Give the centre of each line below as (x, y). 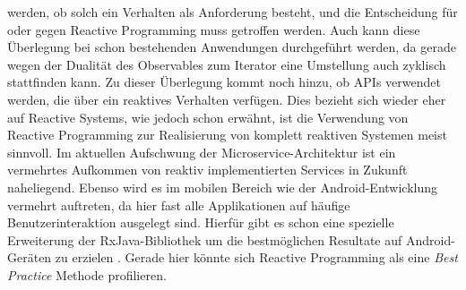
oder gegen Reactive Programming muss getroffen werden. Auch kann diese (214, 29)
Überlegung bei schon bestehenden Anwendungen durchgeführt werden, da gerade (232, 47)
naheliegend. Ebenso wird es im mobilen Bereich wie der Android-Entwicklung (223, 187)
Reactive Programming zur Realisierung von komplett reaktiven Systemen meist (227, 135)
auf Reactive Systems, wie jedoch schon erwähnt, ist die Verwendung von (208, 117)
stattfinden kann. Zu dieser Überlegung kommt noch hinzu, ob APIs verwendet (224, 82)
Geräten (30, 257)
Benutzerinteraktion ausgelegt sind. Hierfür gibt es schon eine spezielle (201, 222)
